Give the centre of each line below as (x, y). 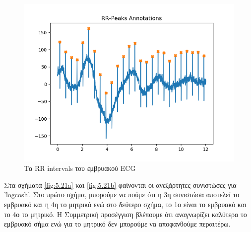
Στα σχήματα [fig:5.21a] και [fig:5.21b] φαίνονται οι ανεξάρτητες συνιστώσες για (120, 185)
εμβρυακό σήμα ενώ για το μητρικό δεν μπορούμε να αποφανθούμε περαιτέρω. (117, 224)
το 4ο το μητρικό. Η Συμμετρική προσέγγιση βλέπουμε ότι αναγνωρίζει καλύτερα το (125, 214)
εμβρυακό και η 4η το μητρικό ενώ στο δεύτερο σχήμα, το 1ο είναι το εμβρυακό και (125, 204)
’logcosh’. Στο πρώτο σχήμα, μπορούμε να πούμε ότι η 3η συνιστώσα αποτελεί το (122, 194)
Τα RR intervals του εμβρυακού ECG (80, 168)
